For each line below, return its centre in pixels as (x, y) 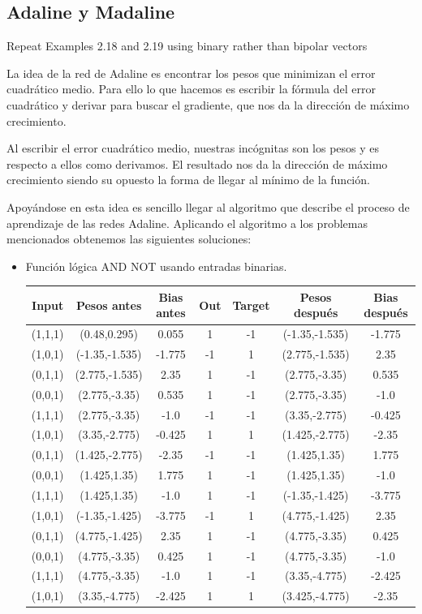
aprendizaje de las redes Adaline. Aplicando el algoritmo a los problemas (187, 223)
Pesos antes (109, 305)
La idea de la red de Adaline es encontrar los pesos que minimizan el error (191, 73)
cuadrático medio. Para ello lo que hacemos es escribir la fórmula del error (191, 89)
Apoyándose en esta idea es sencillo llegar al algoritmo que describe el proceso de (208, 206)
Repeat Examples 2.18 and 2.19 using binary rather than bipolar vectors (187, 46)
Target (251, 305)
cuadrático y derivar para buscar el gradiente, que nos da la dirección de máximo (208, 104)
